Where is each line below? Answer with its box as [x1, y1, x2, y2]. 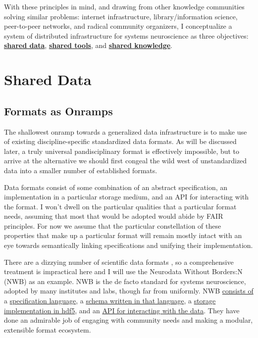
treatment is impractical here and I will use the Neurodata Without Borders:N [4, 266, 243, 277]
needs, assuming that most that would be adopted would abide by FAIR [4, 211, 223, 221]
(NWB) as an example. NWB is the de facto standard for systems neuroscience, [4, 276, 246, 286]
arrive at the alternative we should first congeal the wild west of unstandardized [4, 155, 247, 166]
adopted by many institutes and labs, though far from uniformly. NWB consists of [4, 286, 254, 296]
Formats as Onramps [4, 103, 113, 118]
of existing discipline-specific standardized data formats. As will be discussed [4, 136, 237, 146]
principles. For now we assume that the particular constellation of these [4, 220, 221, 231]
